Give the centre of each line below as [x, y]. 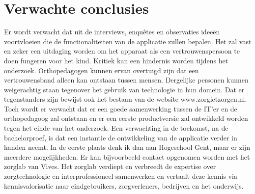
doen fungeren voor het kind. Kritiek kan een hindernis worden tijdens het [116, 60]
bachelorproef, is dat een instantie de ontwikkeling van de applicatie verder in [121, 137]
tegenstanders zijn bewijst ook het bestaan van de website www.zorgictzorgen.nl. [126, 99]
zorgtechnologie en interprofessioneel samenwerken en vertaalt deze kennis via [121, 176]
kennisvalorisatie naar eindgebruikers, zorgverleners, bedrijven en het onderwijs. [124, 185]
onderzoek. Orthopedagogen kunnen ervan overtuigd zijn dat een [101, 70]
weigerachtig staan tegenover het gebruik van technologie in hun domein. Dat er [124, 89]
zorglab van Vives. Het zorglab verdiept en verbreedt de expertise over [110, 166]
